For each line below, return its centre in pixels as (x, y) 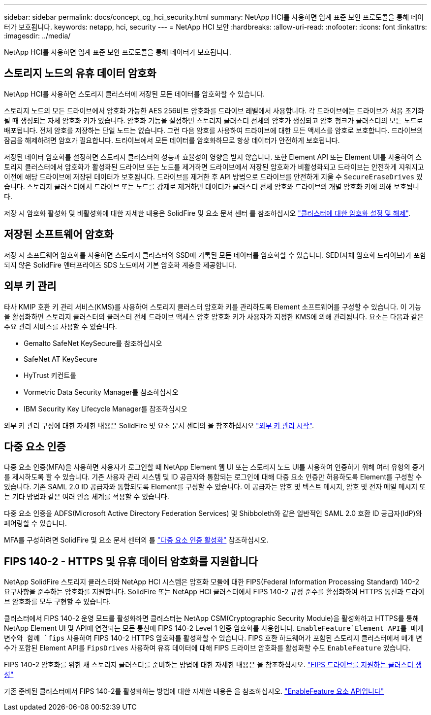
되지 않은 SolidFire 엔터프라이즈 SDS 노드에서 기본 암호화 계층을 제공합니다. (120, 265)
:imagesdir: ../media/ (37, 36)
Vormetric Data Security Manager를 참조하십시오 (101, 392)
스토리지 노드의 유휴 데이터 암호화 (80, 73)
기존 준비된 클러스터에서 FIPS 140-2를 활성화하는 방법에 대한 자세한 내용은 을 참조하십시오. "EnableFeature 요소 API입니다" (194, 691)
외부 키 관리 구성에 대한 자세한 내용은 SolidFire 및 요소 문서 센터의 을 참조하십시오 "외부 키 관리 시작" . (159, 425)
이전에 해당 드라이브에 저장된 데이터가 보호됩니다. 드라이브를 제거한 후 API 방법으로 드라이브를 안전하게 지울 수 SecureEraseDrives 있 (213, 176)
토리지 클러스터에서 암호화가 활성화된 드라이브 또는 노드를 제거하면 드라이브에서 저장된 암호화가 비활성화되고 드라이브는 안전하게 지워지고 (214, 167)
